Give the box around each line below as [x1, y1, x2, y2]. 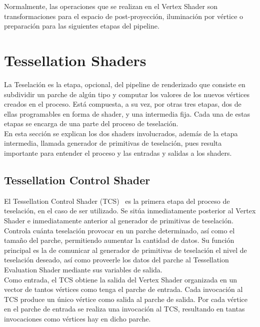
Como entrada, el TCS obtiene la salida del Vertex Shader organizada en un [4, 274, 237, 284]
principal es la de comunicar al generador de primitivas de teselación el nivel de [4, 244, 247, 255]
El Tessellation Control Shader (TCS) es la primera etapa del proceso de [4, 195, 230, 206]
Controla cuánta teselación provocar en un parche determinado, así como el [4, 225, 235, 235]
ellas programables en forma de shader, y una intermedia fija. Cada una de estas [4, 108, 250, 119]
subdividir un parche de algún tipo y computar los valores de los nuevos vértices [4, 89, 250, 99]
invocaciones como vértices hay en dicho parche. [4, 313, 151, 323]
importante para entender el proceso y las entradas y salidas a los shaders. [4, 148, 232, 158]
